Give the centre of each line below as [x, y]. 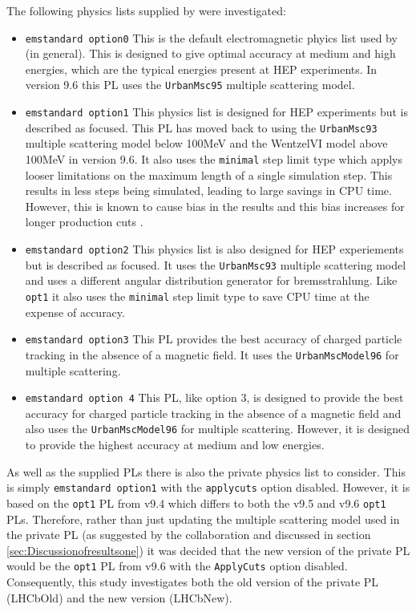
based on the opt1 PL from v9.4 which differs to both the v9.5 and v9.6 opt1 [196, 503]
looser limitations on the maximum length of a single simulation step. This [209, 174]
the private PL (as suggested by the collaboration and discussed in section [189, 535]
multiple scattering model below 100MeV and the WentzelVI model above [206, 143]
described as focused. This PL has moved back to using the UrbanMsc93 [201, 127]
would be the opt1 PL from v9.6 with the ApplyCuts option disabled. [177, 566]
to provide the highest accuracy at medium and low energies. [175, 444]
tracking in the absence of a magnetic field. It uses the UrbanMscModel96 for [212, 354]
